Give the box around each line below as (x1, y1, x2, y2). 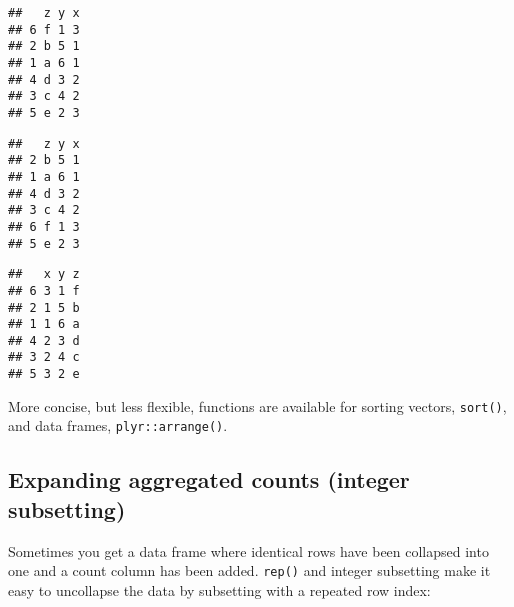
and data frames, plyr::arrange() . (8, 415, 228, 436)
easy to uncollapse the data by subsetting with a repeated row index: (8, 579, 431, 600)
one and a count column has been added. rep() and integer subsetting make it (8, 560, 491, 581)
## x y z (8, 267, 80, 282)
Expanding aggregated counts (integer (8, 464, 410, 495)
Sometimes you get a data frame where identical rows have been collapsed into (8, 540, 489, 561)
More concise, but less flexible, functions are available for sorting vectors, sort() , (8, 395, 507, 416)
